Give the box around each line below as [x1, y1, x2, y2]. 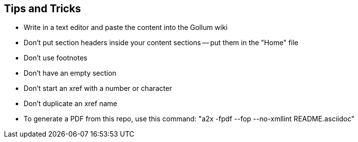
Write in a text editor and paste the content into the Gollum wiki [24, 23, 228, 32]
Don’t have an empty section [24, 69, 117, 78]
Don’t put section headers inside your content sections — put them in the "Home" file [24, 38, 298, 47]
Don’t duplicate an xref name [24, 99, 118, 108]
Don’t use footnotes [24, 54, 88, 62]
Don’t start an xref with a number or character [24, 84, 172, 93]
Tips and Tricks [4, 2, 81, 15]
